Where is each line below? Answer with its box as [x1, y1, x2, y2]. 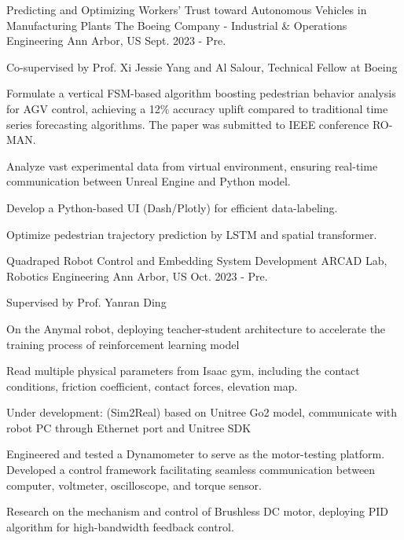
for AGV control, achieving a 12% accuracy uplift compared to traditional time [6, 100, 388, 116]
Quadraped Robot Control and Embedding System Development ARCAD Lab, [6, 252, 387, 269]
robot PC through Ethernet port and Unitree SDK [6, 419, 252, 435]
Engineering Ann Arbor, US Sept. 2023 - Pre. [6, 32, 226, 49]
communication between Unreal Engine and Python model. [6, 173, 291, 189]
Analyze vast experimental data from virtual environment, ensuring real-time [6, 157, 378, 174]
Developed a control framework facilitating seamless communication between [6, 461, 376, 478]
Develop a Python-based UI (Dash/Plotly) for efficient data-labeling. [6, 199, 338, 215]
